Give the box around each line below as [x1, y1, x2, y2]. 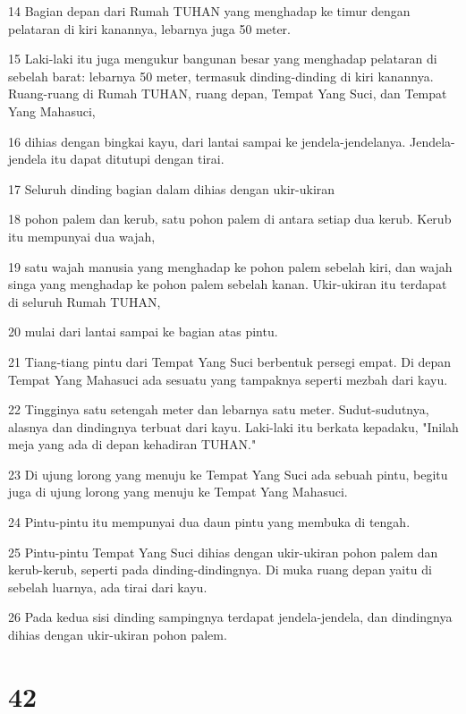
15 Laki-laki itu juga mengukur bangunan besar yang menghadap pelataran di [8, 49, 437, 68]
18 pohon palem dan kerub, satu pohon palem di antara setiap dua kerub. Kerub [8, 209, 452, 228]
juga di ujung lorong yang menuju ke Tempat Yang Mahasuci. [8, 482, 348, 501]
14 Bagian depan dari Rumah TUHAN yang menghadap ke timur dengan [8, 2, 411, 20]
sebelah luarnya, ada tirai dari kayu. [8, 577, 208, 596]
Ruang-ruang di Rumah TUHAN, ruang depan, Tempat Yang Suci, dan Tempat [8, 84, 447, 103]
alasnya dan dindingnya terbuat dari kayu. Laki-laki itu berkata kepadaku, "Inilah [8, 417, 459, 436]
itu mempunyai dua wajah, [8, 226, 156, 245]
